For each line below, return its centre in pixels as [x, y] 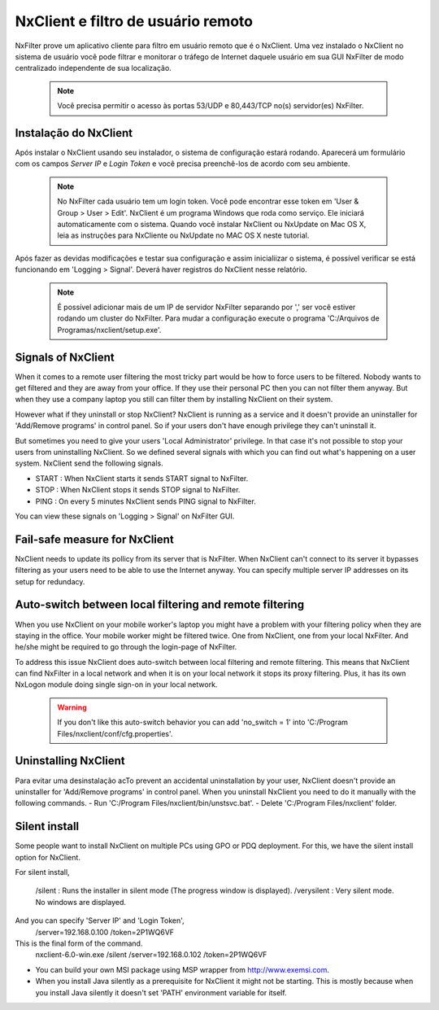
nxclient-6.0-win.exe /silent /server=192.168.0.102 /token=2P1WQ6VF [151, 955]
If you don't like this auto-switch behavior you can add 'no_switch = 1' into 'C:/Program [203, 722]
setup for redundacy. [50, 581]
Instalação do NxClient [74, 133]
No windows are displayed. [80, 902]
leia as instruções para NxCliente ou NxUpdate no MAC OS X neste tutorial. [183, 235]
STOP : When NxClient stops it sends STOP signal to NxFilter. [138, 490]
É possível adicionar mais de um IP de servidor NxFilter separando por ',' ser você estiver [206, 307]
